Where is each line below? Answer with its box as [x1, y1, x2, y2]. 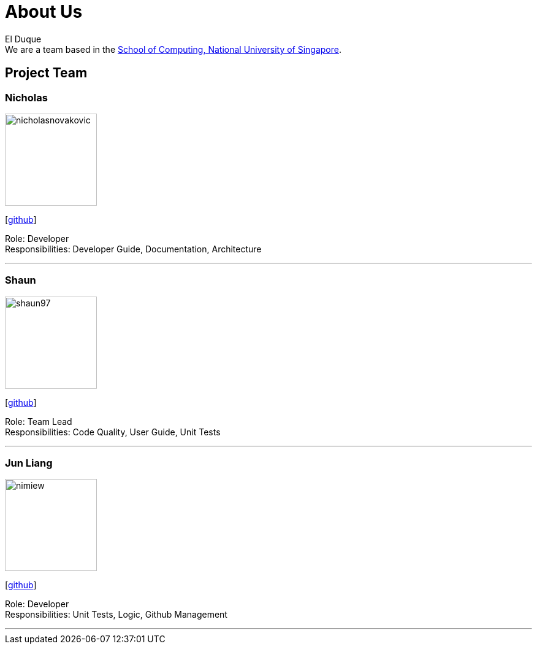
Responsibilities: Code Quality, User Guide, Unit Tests [5, 426, 221, 437]
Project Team [5, 65, 88, 81]
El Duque [5, 33, 42, 44]
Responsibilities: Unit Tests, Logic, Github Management [5, 609, 227, 620]
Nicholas [5, 91, 48, 104]
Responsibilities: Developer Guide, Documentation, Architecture [5, 243, 262, 254]
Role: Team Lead [5, 416, 72, 427]
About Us [5, 1, 83, 22]
